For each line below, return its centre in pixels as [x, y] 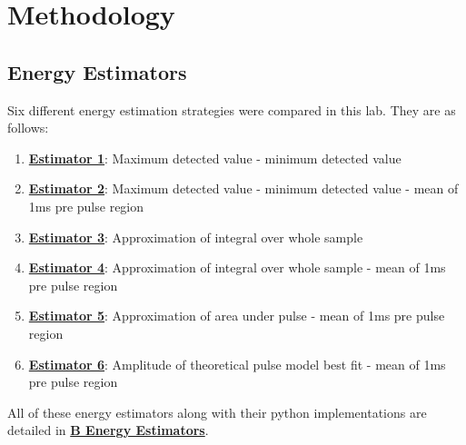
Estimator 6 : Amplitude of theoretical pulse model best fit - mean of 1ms [237, 364]
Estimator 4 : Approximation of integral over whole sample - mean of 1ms [237, 267]
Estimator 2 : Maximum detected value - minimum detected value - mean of [243, 188]
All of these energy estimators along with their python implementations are [217, 412]
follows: [28, 128]
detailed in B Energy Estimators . [108, 430]
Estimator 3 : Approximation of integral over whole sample [196, 237]
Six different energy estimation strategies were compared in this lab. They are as [232, 109]
